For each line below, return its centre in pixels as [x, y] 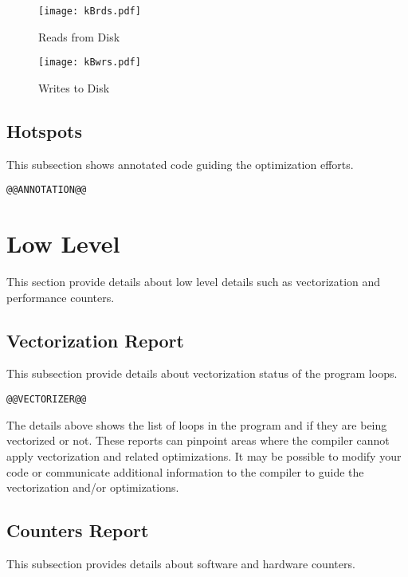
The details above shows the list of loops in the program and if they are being [197, 424]
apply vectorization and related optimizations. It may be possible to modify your [204, 455]
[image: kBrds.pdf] [90, 11]
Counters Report [78, 530]
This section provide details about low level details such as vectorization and [194, 282]
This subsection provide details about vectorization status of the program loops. [202, 373]
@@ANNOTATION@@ [47, 190]
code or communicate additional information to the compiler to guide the [185, 471]
